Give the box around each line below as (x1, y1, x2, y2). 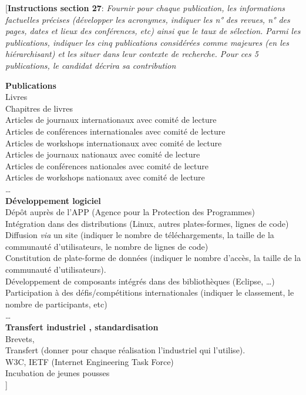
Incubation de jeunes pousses (5, 367, 110, 379)
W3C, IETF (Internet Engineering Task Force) (5, 355, 174, 367)
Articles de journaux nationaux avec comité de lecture (5, 148, 200, 160)
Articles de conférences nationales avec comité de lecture (5, 159, 209, 172)
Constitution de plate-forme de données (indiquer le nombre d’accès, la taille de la (5, 252, 301, 264)
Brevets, (5, 332, 35, 344)
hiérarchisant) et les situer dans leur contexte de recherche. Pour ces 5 (5, 48, 258, 60)
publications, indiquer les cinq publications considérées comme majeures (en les (5, 36, 289, 48)
